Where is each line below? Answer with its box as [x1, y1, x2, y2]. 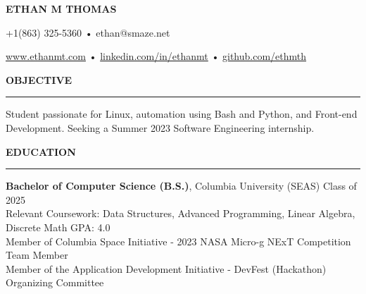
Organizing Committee [6, 275, 104, 290]
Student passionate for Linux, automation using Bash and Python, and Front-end [6, 106, 358, 121]
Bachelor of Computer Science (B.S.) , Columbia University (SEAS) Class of [6, 178, 357, 193]
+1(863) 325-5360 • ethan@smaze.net [6, 25, 170, 39]
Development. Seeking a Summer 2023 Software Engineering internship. [6, 120, 315, 135]
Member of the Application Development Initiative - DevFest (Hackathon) [6, 261, 327, 276]
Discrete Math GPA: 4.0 [6, 219, 111, 234]
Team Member [6, 247, 68, 262]
